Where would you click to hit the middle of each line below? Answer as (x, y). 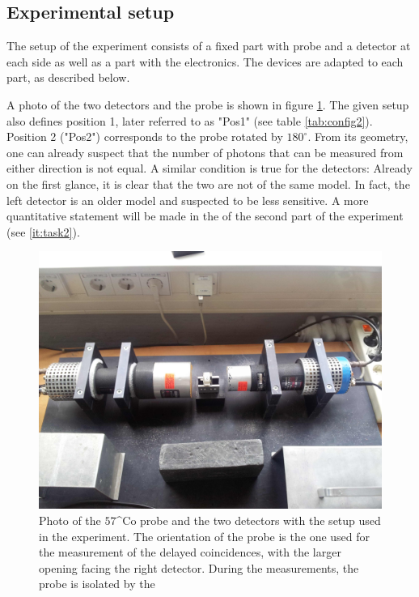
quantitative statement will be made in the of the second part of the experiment (205, 216)
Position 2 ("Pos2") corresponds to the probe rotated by (145, 136)
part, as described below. (68, 77)
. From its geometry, (358, 136)
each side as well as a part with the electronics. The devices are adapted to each (205, 61)
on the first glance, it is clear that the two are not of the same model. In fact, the (208, 183)
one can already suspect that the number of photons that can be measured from (205, 152)
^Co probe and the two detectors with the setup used (248, 520)
